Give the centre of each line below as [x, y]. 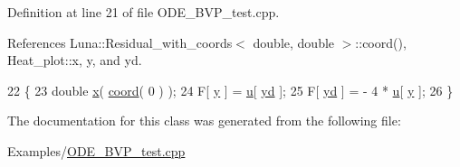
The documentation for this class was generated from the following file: [204, 121]
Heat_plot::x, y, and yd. [75, 60]
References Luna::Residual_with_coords [120, 42]
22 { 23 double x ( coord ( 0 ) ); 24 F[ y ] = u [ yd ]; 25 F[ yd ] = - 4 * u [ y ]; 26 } [230, 90]
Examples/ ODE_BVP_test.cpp [96, 150]
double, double [294, 42]
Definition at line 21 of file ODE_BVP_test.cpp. [144, 12]
